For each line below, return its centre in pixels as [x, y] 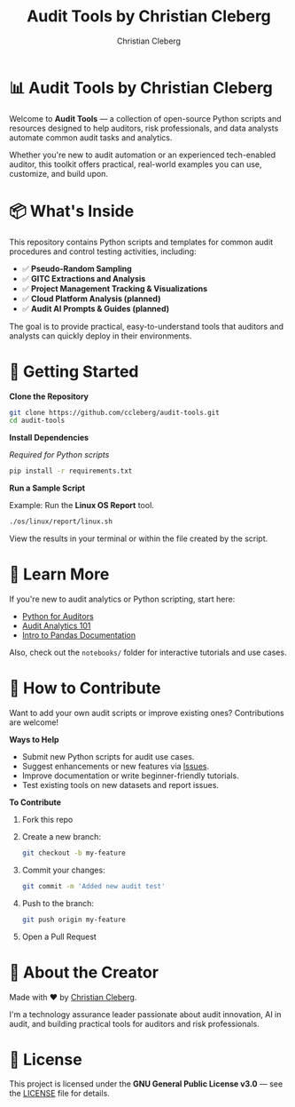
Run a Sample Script [47, 488]
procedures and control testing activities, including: [103, 251]
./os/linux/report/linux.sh [61, 522]
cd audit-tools [37, 421]
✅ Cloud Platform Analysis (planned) [91, 299]
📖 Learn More [59, 574]
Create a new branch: [62, 836]
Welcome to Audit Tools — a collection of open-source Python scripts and [145, 118]
